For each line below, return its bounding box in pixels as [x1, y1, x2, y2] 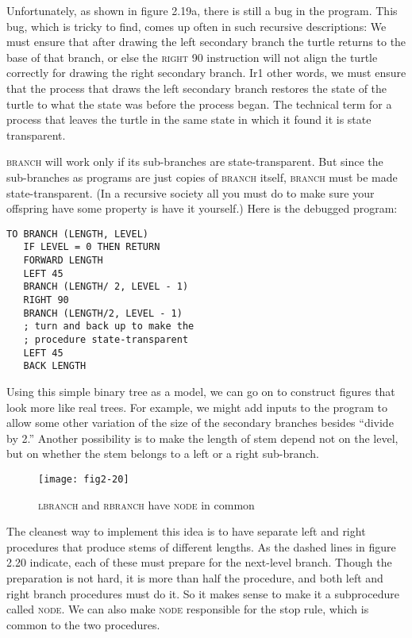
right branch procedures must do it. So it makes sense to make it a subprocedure [6, 585, 399, 601]
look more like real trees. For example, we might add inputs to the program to [6, 398, 388, 415]
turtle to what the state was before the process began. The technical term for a [6, 95, 392, 112]
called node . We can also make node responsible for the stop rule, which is [6, 601, 369, 617]
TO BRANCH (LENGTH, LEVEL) [6, 228, 148, 240]
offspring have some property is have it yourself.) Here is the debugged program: [6, 200, 398, 217]
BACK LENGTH [23, 360, 87, 372]
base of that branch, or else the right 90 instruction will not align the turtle [6, 48, 378, 65]
